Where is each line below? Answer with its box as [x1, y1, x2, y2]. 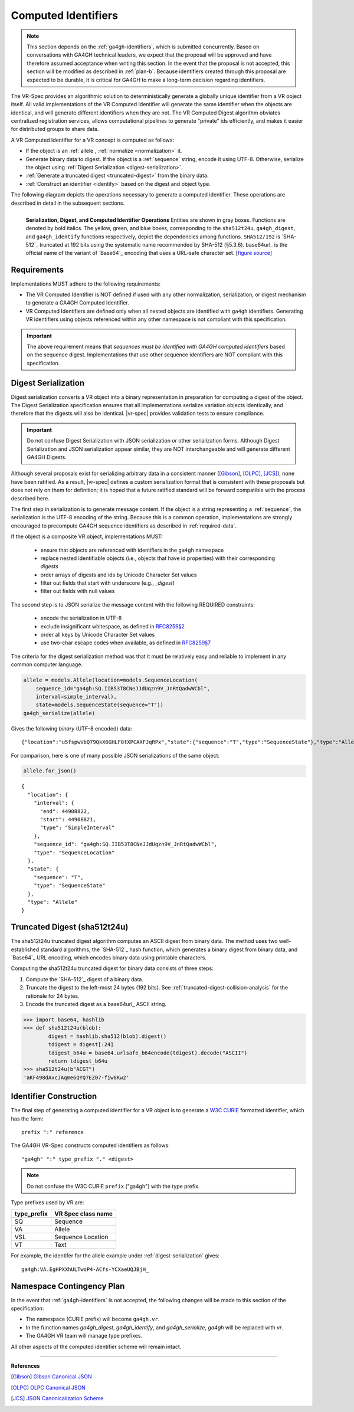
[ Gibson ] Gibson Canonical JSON [11, 1373, 92, 1380]
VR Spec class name [54, 1210, 113, 1218]
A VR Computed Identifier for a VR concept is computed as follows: [11, 136, 174, 143]
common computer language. [11, 661, 83, 668]
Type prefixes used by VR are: [11, 1198, 85, 1206]
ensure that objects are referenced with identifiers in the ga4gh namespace [40, 546, 224, 553]
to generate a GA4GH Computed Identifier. [25, 299, 129, 306]
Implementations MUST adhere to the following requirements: [11, 280, 160, 287]
